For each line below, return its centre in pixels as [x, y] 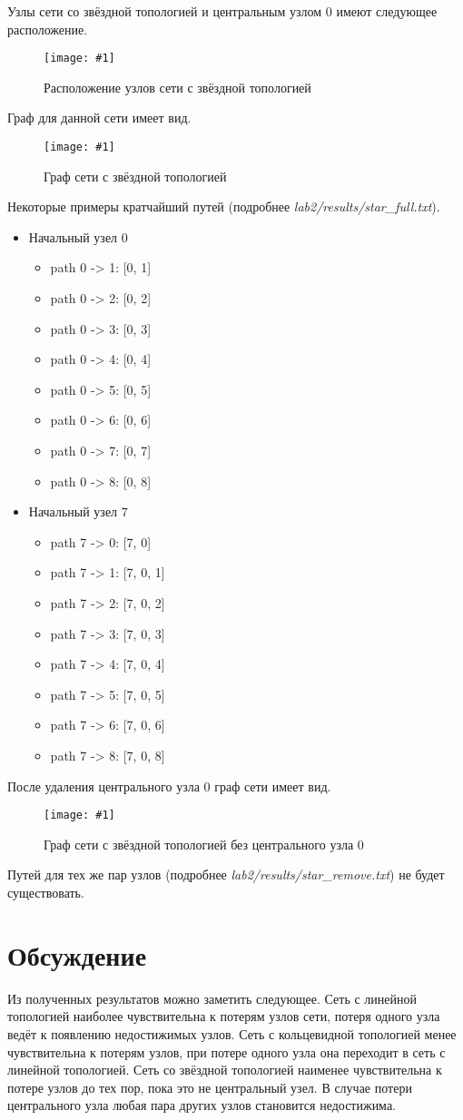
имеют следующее [387, 11]
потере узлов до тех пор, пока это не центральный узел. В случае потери [210, 1087]
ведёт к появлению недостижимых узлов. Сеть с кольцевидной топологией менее [232, 1033]
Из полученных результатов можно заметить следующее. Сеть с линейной [212, 998]
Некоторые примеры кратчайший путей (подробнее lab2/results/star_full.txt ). [224, 206]
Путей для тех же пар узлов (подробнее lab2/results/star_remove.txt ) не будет [226, 874]
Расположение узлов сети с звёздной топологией [177, 87]
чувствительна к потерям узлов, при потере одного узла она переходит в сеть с [227, 1051]
